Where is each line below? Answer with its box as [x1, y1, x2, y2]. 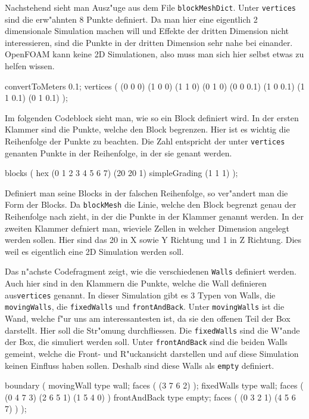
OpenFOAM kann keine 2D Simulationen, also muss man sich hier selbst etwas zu [5, 48, 304, 60]
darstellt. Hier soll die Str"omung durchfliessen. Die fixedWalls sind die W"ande [5, 324, 300, 336]
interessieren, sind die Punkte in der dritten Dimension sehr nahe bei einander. [5, 36, 293, 48]
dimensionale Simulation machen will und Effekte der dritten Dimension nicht [5, 24, 289, 37]
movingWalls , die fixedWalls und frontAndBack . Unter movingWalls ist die [5, 300, 285, 313]
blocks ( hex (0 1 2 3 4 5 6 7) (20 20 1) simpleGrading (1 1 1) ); [5, 167, 238, 179]
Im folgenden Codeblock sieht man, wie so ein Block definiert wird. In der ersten [5, 111, 299, 124]
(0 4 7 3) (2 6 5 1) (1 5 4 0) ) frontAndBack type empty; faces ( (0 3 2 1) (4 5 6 [5, 390, 296, 403]
